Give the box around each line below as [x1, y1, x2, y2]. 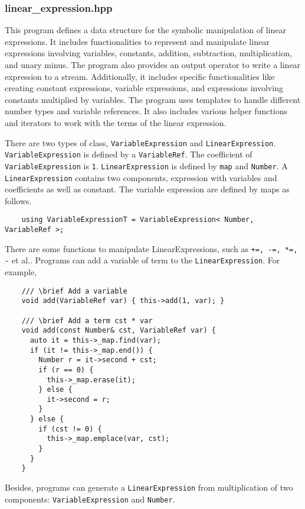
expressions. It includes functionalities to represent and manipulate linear [5, 35, 270, 47]
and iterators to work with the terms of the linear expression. [5, 116, 227, 128]
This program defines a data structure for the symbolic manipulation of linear [5, 24, 286, 36]
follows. [5, 194, 32, 207]
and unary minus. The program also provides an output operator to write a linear [5, 59, 301, 70]
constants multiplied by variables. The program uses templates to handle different [5, 93, 301, 105]
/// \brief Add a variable [21, 286, 127, 295]
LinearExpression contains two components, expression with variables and [5, 171, 277, 183]
